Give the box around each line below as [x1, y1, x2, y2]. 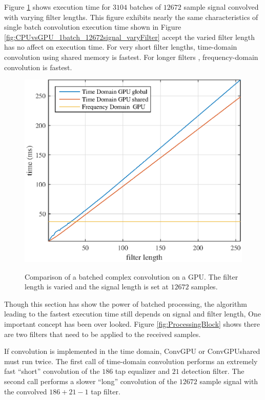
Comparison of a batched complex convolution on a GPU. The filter [25, 271, 238, 282]
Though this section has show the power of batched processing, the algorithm [4, 298, 247, 309]
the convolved [4, 386, 47, 396]
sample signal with [199, 375, 258, 386]
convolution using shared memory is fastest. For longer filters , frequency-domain [4, 51, 258, 62]
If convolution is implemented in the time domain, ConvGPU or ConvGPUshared [4, 346, 260, 356]
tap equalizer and [115, 366, 170, 376]
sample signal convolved [184, 2, 259, 12]
